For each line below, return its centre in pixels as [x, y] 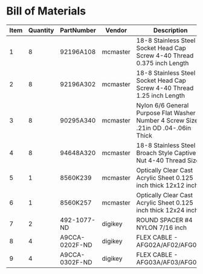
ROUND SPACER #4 [164, 220]
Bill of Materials [46, 11]
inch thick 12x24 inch [167, 210]
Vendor [116, 30]
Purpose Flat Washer [166, 113]
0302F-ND [76, 262]
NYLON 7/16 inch [162, 228]
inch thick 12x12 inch [167, 185]
